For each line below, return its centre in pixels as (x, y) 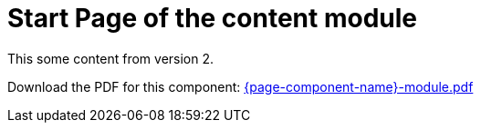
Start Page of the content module (212, 18)
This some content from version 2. (111, 58)
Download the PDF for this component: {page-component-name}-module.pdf (240, 86)
